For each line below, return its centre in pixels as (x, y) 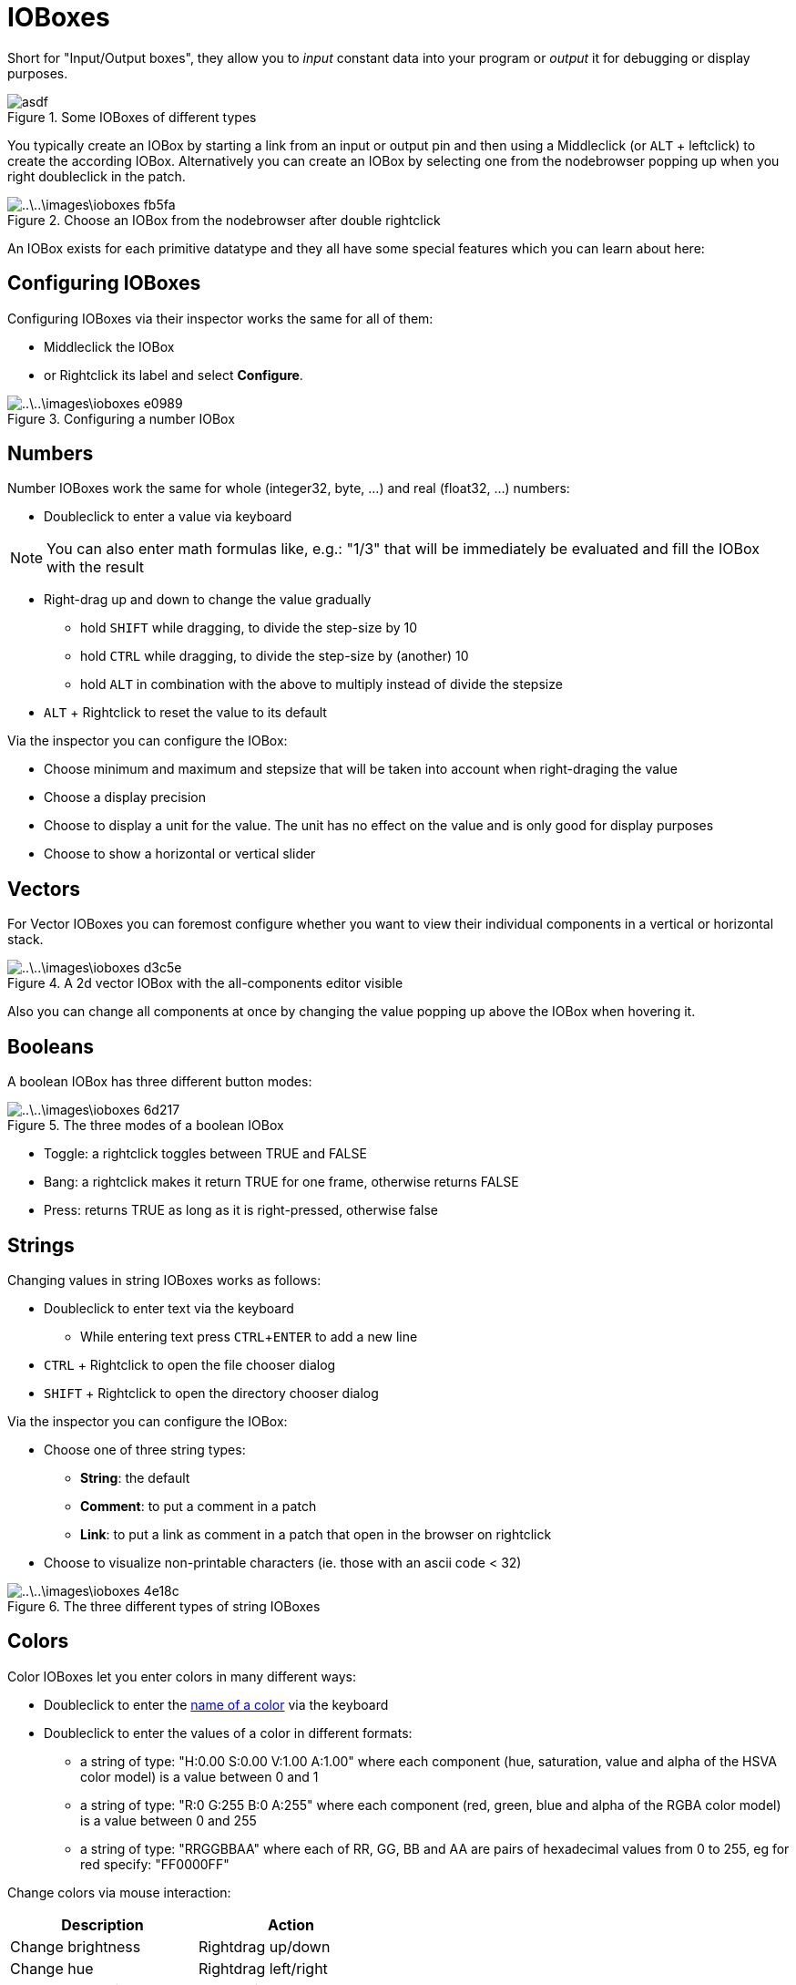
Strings (41, 1245)
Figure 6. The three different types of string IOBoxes (164, 1606)
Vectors (44, 889)
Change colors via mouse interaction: (119, 1892)
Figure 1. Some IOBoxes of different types (132, 117)
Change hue (52, 1968)
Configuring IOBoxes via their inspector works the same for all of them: (220, 318)
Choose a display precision (125, 797)
